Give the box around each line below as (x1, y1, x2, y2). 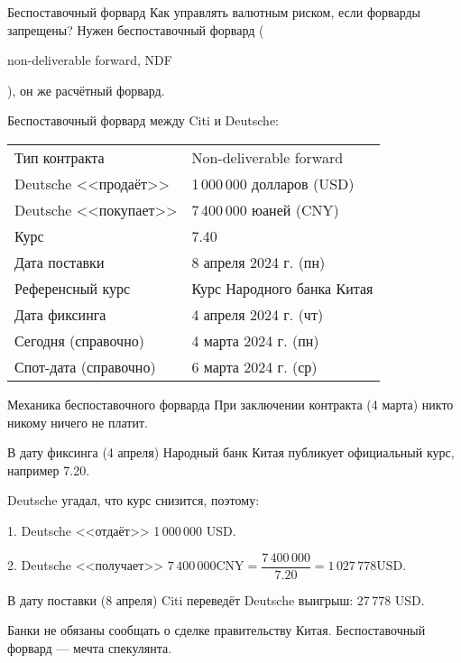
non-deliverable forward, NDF (7, 51, 172, 69)
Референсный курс (14, 277, 131, 299)
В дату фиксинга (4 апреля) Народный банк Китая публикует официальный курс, (7, 443, 455, 462)
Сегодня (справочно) (14, 329, 144, 351)
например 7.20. (7, 460, 90, 479)
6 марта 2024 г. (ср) (191, 355, 318, 377)
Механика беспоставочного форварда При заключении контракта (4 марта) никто (7, 394, 454, 413)
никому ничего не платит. (7, 412, 148, 431)
